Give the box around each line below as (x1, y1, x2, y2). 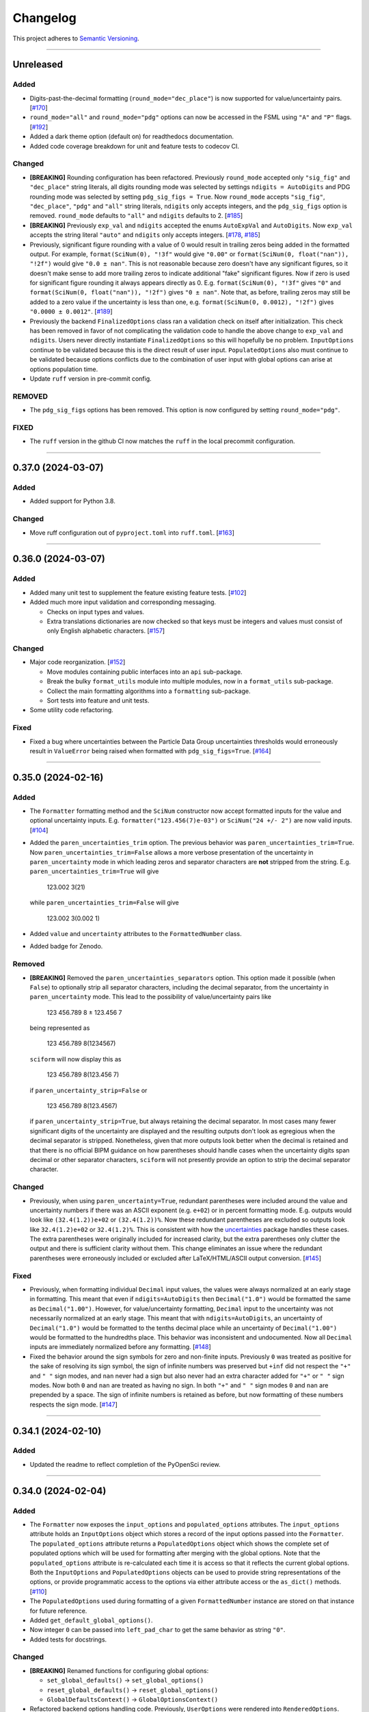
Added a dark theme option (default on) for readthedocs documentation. (29, 132, 234, 140)
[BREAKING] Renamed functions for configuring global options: (29, 1666, 209, 1674)
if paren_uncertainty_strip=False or (29, 1086, 148, 1094)
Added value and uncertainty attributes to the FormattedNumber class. (29, 929, 242, 937)
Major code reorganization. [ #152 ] (29, 658, 126, 666)
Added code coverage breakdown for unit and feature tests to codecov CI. (29, 142, 239, 150)
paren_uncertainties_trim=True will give (29, 867, 159, 876)
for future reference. (29, 1607, 87, 1615)
